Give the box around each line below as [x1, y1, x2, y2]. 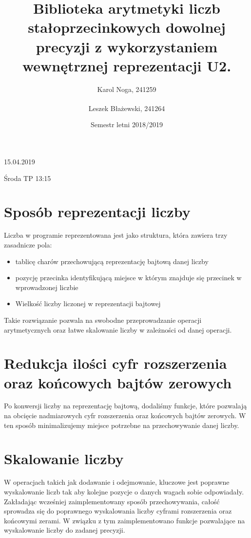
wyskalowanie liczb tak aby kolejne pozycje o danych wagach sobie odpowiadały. [4, 486, 244, 496]
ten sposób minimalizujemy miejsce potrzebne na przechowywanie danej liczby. [4, 420, 239, 430]
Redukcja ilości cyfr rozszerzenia [4, 353, 227, 373]
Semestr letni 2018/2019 [91, 119, 163, 130]
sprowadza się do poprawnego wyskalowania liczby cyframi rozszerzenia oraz [4, 506, 232, 516]
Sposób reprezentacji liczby [4, 202, 191, 222]
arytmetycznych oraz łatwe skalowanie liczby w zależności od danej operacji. [4, 324, 232, 335]
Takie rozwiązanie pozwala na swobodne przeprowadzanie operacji [4, 314, 202, 325]
